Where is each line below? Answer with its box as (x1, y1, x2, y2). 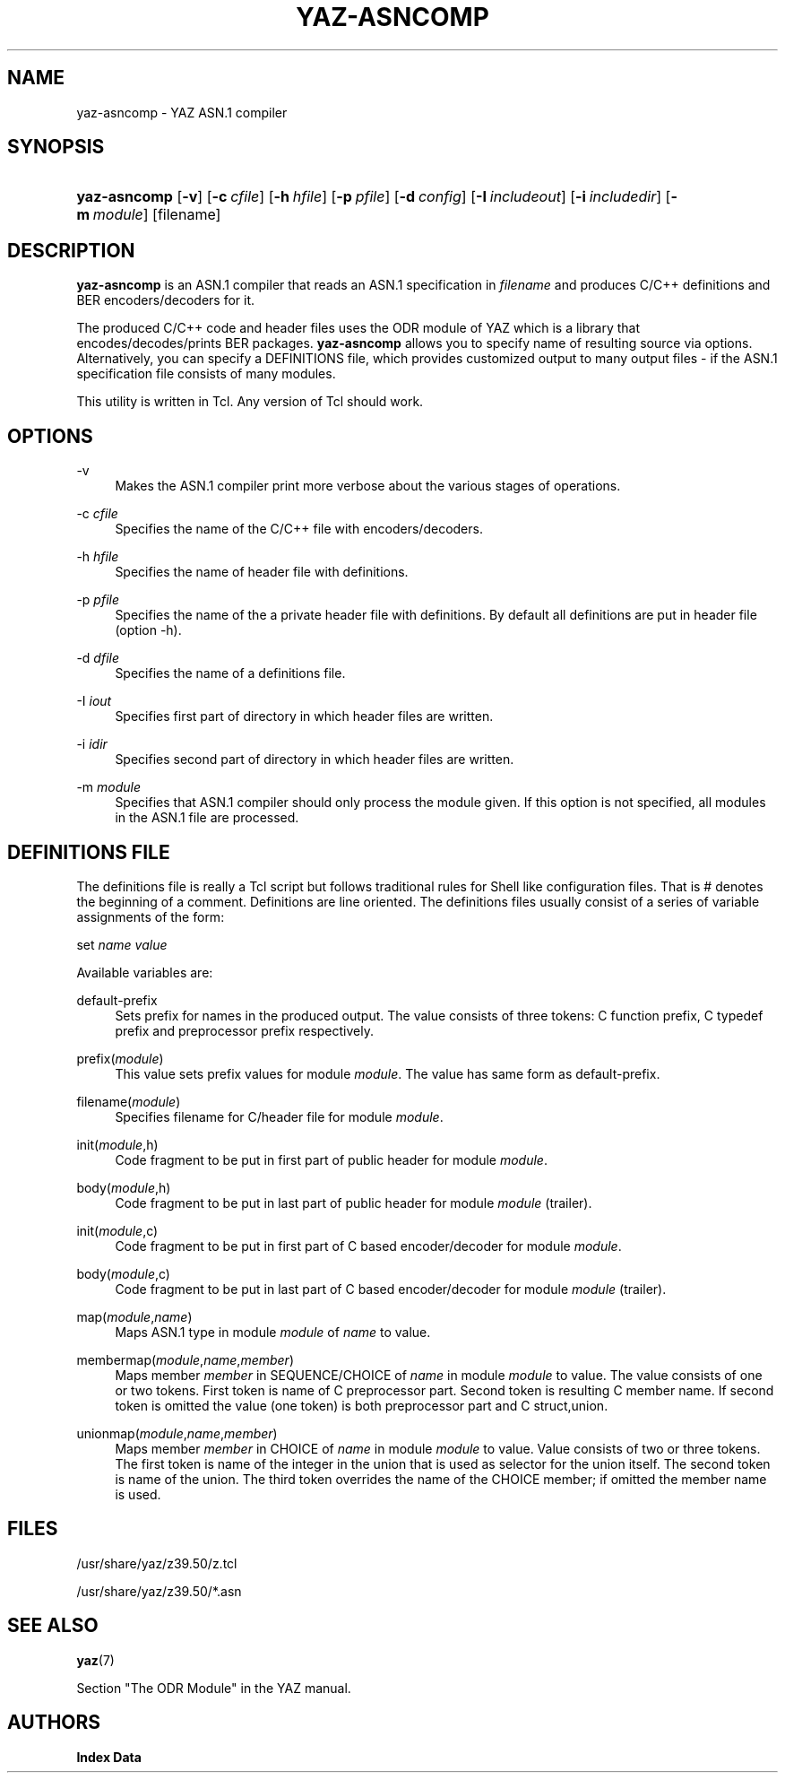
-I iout (76, 693, 112, 709)
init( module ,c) (76, 1222, 159, 1238)
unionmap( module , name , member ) (76, 1425, 278, 1441)
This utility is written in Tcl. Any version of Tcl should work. (76, 394, 424, 410)
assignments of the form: (76, 908, 225, 925)
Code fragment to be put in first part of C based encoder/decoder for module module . (115, 1237, 622, 1254)
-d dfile (76, 650, 119, 666)
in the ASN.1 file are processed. (115, 810, 299, 826)
